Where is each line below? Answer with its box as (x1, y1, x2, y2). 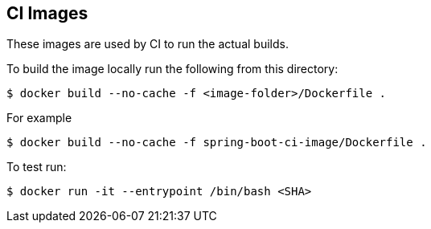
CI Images (6, 3, 88, 23)
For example (6, 111, 72, 125)
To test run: (6, 160, 67, 174)
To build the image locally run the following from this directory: (6, 62, 339, 76)
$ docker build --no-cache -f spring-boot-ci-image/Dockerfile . (6, 136, 427, 149)
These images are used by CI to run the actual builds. (6, 37, 289, 51)
